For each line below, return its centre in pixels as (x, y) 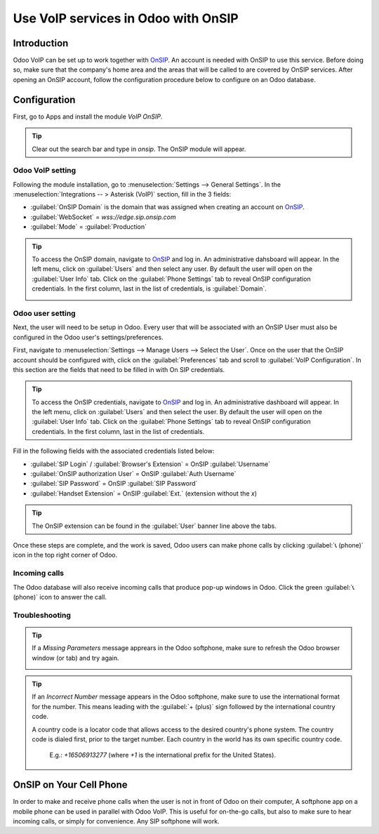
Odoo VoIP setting (45, 171)
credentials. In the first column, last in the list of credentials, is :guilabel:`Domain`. (149, 289)
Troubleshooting (42, 615)
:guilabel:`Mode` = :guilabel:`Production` (89, 227)
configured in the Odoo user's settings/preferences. (88, 337)
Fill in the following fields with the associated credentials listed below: (114, 451)
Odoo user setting (45, 313)
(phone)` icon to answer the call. (60, 597)
